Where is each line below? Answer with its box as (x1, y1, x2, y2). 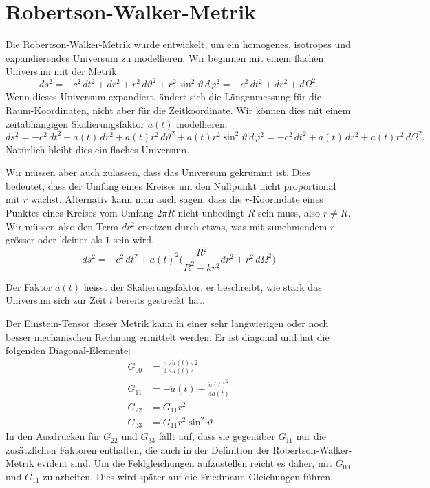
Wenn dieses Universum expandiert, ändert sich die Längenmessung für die (6, 89, 321, 104)
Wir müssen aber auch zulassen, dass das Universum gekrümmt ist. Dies (6, 165, 310, 179)
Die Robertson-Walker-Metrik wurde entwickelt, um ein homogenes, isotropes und (6, 37, 351, 52)
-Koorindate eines (249, 192, 323, 206)
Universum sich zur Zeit (6, 293, 107, 307)
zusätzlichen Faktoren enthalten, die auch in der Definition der (6, 442, 270, 456)
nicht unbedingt (178, 206, 244, 220)
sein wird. (113, 232, 154, 247)
